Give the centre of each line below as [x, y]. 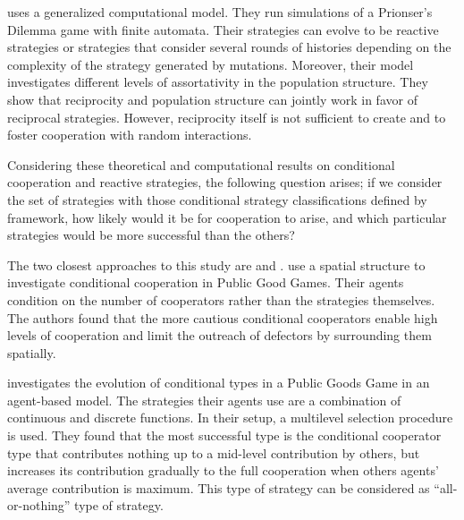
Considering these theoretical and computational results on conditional [201, 164]
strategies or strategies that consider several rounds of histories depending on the [229, 47]
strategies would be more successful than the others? [151, 235]
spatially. [32, 352]
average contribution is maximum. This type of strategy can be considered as [219, 487]
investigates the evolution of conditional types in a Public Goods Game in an [219, 383]
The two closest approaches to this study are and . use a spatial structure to [216, 264]
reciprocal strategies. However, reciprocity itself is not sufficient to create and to [227, 117]
